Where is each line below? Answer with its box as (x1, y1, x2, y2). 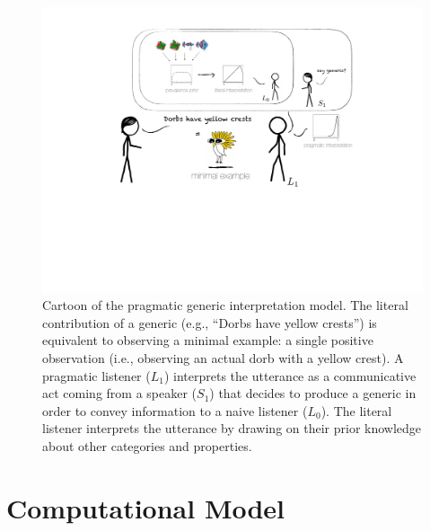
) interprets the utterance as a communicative (163, 366, 417, 385)
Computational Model (6, 489, 285, 526)
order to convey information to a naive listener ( (42, 401, 308, 420)
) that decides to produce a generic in (209, 384, 417, 403)
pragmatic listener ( (42, 366, 151, 385)
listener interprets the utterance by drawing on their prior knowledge (42, 419, 422, 438)
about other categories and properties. (42, 436, 252, 455)
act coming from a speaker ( (42, 384, 197, 403)
